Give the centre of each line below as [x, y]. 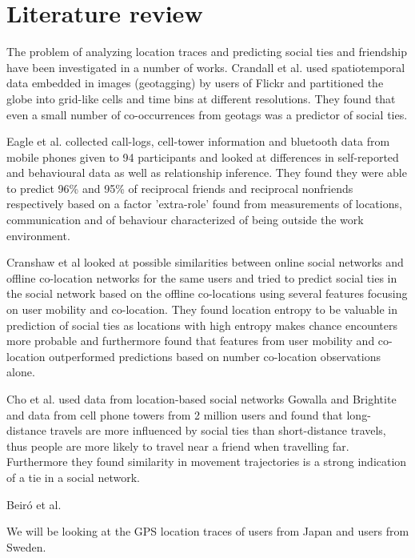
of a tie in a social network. [73, 477]
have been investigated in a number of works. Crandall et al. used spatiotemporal [206, 67]
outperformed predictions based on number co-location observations [215, 356]
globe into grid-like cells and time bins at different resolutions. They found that [201, 98]
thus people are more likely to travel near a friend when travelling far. [178, 446]
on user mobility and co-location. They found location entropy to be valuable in [202, 309]
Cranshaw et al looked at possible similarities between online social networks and [205, 262]
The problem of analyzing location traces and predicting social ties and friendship [207, 52]
